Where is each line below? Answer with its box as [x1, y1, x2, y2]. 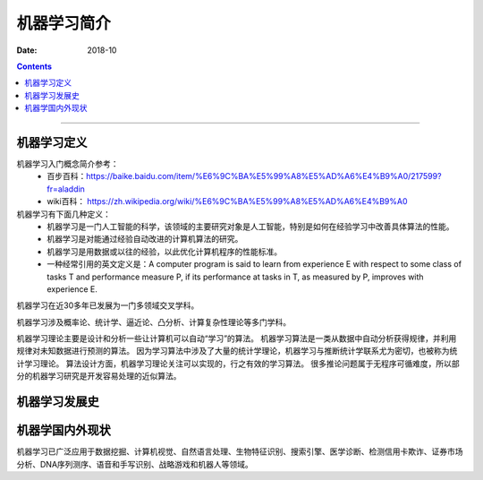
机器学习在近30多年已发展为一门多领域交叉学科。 [16, 300, 199, 311]
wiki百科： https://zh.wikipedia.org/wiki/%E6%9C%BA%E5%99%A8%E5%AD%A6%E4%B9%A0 [47, 196, 408, 207]
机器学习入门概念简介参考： [16, 159, 119, 169]
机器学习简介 [16, 13, 112, 33]
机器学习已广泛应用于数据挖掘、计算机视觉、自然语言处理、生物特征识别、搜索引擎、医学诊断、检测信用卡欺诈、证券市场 [16, 446, 463, 457]
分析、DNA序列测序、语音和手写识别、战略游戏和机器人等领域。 [16, 459, 254, 469]
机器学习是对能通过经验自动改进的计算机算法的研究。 [47, 234, 243, 244]
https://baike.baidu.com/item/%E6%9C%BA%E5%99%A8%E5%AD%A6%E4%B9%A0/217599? [86, 171, 442, 182]
